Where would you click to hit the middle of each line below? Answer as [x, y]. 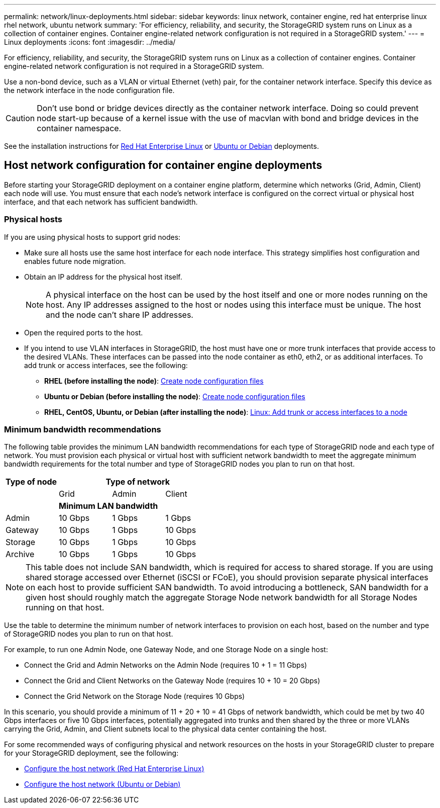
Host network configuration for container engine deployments [163, 165]
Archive [20, 554]
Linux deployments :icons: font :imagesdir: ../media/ [90, 42]
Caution [20, 118]
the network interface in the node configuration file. [89, 90]
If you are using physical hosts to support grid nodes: [92, 237]
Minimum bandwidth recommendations [83, 429]
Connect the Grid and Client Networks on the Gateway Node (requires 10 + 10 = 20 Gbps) [172, 681]
